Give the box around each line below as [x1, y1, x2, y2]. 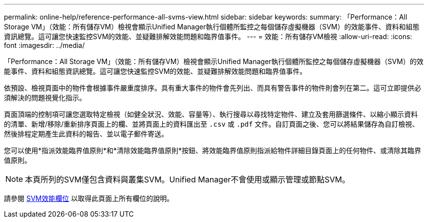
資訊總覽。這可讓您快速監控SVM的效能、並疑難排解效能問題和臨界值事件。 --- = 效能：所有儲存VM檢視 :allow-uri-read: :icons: [4, 32, 412, 41]
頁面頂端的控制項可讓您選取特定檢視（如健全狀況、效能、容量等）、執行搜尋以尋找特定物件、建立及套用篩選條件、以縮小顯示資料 [4, 110, 418, 118]
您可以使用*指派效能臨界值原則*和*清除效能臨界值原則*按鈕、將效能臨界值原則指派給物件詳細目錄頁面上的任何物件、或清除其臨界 [4, 146, 422, 155]
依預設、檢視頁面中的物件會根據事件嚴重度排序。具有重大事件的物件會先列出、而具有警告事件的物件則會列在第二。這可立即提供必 [4, 84, 421, 92]
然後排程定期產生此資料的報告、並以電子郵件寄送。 [4, 130, 168, 138]
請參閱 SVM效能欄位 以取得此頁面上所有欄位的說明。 [4, 194, 174, 202]
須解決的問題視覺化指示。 [4, 93, 86, 102]
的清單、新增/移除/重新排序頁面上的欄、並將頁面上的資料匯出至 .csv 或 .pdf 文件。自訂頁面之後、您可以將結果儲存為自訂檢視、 [4, 120, 419, 128]
